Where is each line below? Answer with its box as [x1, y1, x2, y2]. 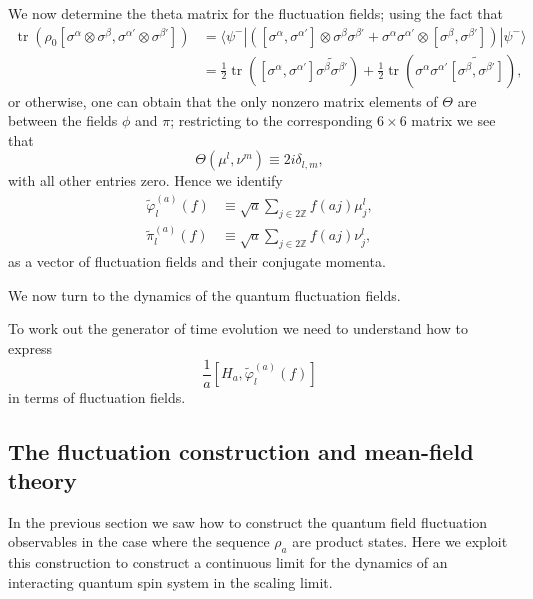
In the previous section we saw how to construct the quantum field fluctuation [8, 511, 488, 532]
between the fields [8, 110, 118, 131]
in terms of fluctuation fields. [8, 386, 186, 407]
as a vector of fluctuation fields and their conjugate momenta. [8, 251, 386, 272]
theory [8, 464, 77, 495]
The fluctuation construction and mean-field [8, 435, 474, 466]
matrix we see [411, 110, 496, 131]
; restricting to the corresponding [170, 110, 373, 131]
